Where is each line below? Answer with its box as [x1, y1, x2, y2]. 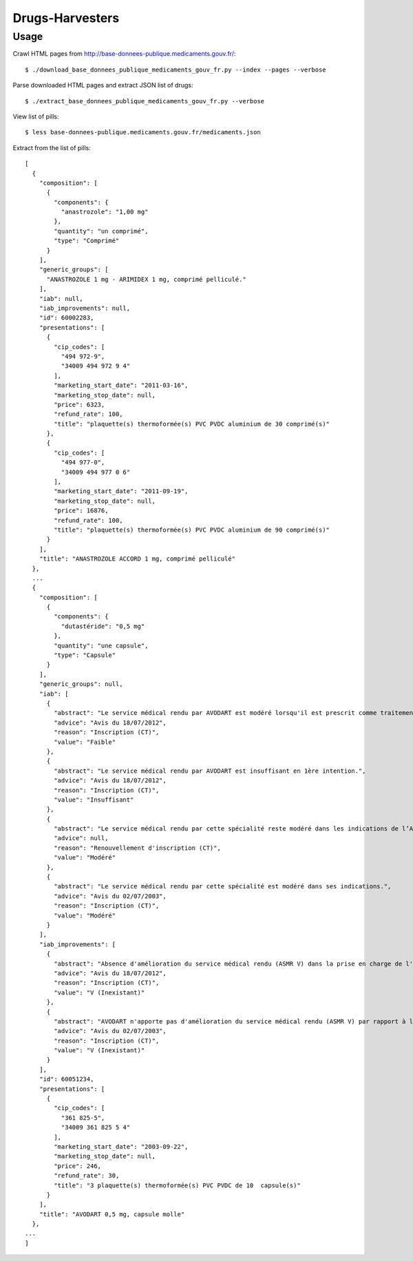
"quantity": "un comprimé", [54, 227, 149, 235]
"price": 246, [54, 1162, 102, 1170]
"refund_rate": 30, [54, 1171, 120, 1180]
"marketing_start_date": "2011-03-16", [54, 382, 189, 389]
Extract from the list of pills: [12, 143, 91, 152]
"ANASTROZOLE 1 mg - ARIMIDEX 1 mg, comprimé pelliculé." [46, 275, 247, 283]
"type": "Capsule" [54, 652, 116, 659]
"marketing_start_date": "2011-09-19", [54, 488, 189, 495]
